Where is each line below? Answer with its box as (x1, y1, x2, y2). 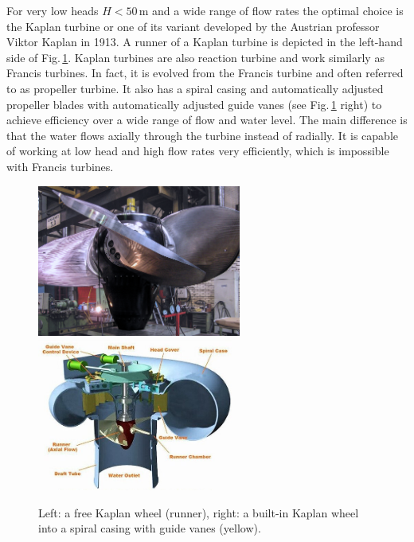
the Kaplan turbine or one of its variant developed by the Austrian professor (6, 18, 380, 34)
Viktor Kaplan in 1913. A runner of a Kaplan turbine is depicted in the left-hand (6, 33, 403, 50)
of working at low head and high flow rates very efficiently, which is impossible (6, 142, 389, 159)
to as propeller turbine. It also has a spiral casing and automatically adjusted (6, 80, 384, 96)
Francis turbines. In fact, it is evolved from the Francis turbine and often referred (6, 64, 404, 81)
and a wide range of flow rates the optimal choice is (152, 2, 404, 18)
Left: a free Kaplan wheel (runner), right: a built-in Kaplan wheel (38, 504, 359, 521)
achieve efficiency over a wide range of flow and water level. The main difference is (6, 111, 408, 128)
